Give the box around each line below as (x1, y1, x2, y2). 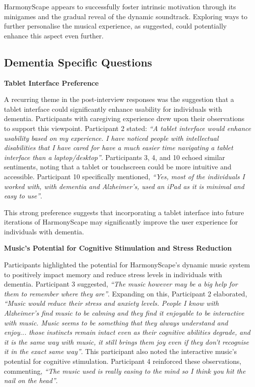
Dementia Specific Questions (4, 54, 152, 69)
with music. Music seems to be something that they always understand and (4, 317, 228, 327)
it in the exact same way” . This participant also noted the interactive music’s (4, 346, 237, 356)
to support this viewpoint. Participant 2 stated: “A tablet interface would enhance (4, 123, 251, 133)
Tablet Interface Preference (4, 77, 99, 88)
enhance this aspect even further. (4, 30, 104, 40)
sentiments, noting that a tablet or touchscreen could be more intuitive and (4, 161, 231, 172)
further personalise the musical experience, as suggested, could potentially (4, 21, 227, 31)
